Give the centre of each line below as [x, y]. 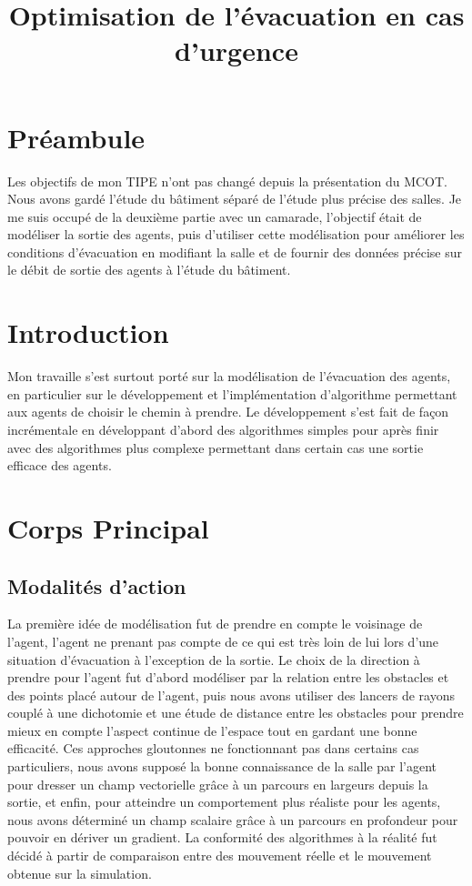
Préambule [76, 137]
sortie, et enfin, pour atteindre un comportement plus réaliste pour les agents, [224, 802]
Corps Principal [108, 527]
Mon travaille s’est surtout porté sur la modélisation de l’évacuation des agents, [229, 376]
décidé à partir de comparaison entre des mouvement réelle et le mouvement [220, 856]
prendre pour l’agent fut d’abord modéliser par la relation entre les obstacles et [228, 677]
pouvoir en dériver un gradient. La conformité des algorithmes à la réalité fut [222, 837]
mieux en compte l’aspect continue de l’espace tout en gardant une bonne [212, 730]
